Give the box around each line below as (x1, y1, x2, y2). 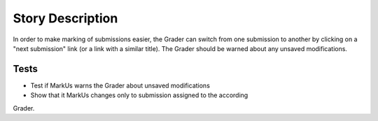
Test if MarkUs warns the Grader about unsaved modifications (30, 81, 210, 90)
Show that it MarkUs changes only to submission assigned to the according (30, 91, 248, 99)
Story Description (13, 10, 118, 26)
